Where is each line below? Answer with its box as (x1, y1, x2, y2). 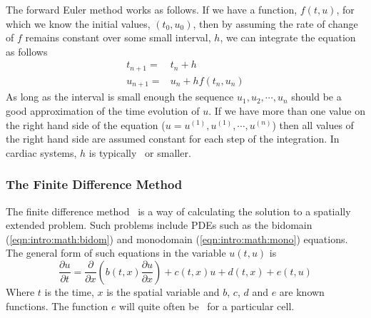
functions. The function (6, 298, 108, 313)
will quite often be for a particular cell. (119, 298, 295, 313)
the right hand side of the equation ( (6, 117, 166, 132)
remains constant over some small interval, (25, 30, 211, 45)
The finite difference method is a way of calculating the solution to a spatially (6, 203, 351, 218)
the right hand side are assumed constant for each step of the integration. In (6, 131, 340, 146)
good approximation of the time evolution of (6, 103, 200, 118)
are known (279, 284, 325, 299)
